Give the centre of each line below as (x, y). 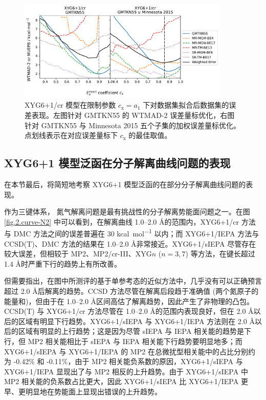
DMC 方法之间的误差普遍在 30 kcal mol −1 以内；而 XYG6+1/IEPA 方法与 (136, 233)
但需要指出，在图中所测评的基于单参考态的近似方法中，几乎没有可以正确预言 (133, 281)
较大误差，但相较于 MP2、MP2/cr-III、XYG (78, 254)
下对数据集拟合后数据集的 (186, 105)
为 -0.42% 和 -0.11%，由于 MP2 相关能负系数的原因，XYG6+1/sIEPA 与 (124, 361)
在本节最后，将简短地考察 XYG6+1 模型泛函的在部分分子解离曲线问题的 (125, 184)
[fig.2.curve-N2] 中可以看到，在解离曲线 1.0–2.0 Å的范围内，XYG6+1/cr (122, 221)
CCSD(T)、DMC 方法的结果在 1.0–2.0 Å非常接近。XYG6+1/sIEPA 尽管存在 (130, 243)
